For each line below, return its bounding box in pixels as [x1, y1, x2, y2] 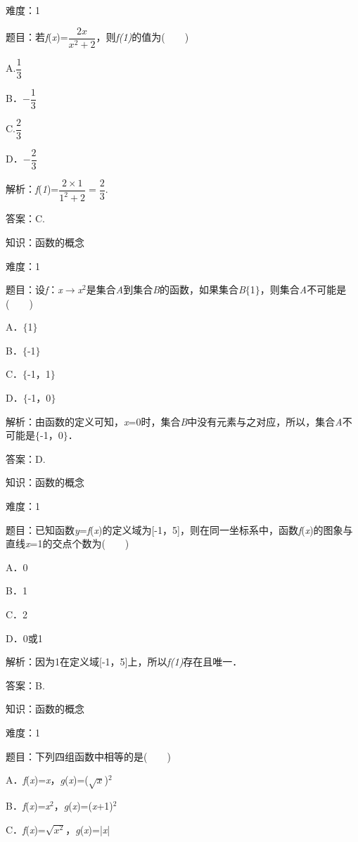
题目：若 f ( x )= [6, 30, 68, 44]
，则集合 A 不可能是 [260, 282, 347, 297]
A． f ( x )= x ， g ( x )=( [6, 772, 89, 787]
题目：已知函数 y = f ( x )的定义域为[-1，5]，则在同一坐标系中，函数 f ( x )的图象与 [6, 522, 353, 537]
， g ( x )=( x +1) [53, 798, 113, 812]
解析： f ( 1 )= [6, 181, 59, 196]
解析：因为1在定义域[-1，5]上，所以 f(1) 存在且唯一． [6, 654, 243, 669]
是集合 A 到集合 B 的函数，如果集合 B [86, 282, 245, 297]
